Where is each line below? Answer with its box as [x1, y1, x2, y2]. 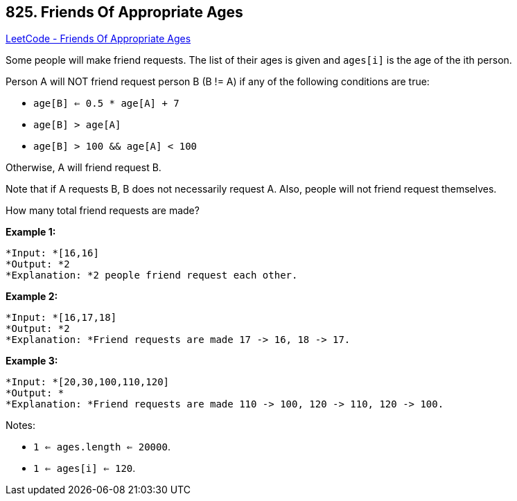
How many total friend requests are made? [6, 204, 200, 217]
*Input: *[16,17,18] [6, 312, 117, 324]
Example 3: [6, 355, 58, 367]
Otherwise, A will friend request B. [6, 161, 161, 174]
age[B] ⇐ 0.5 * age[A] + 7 [33, 98, 179, 109]
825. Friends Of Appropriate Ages [6, 3, 243, 21]
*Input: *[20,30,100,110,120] [6, 376, 170, 388]
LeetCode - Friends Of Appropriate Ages [6, 33, 191, 45]
